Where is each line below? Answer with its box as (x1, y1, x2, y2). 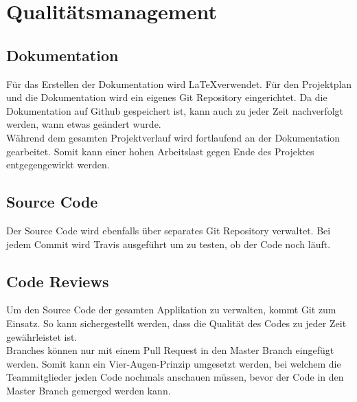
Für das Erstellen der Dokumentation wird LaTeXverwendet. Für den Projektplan (6, 76, 352, 91)
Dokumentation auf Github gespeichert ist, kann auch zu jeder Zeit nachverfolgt (6, 103, 343, 118)
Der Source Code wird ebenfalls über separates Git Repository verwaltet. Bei (6, 223, 331, 237)
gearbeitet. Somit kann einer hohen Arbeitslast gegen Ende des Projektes (6, 144, 314, 158)
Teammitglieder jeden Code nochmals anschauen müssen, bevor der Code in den (6, 370, 344, 384)
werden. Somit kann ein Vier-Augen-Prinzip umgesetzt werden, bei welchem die (6, 356, 341, 370)
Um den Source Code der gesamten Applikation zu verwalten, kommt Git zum (6, 302, 336, 317)
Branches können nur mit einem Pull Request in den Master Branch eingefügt (6, 343, 334, 357)
